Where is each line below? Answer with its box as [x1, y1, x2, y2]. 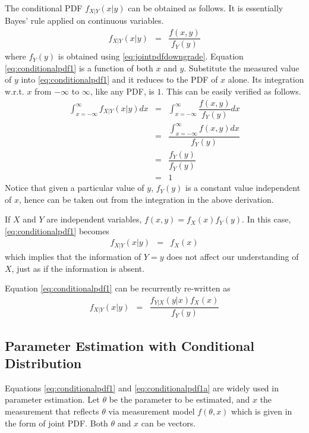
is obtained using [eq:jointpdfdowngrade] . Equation [58, 50, 244, 62]
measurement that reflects [5, 405, 99, 418]
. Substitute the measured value [184, 61, 299, 74]
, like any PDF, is [90, 84, 154, 97]
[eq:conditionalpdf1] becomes [5, 224, 109, 237]
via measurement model [108, 405, 195, 418]
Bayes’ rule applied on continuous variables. [5, 14, 164, 27]
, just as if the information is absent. [11, 262, 145, 274]
